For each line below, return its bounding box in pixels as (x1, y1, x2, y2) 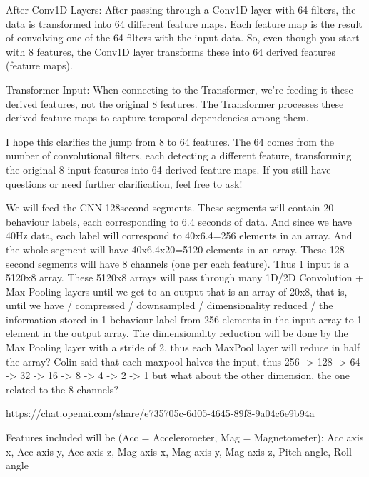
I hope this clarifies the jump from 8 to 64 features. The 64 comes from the (6, 134, 335, 149)
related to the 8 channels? (6, 381, 118, 396)
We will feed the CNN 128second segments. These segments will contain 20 (6, 200, 334, 215)
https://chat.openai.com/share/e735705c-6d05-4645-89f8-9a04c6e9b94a (6, 406, 315, 421)
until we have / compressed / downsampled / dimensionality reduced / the (6, 298, 333, 313)
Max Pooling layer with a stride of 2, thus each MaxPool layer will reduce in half (6, 340, 360, 355)
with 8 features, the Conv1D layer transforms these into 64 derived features (6, 44, 336, 59)
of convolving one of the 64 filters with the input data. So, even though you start (6, 30, 360, 45)
